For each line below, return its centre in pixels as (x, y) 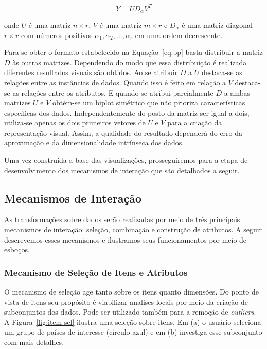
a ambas (237, 92)
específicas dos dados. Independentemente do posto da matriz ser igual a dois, (127, 112)
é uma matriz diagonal (217, 24)
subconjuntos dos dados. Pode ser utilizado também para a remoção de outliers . (130, 312)
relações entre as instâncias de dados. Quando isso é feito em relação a (115, 82)
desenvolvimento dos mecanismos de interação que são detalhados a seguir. (122, 170)
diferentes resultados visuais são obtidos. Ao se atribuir (91, 72)
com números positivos (57, 35)
